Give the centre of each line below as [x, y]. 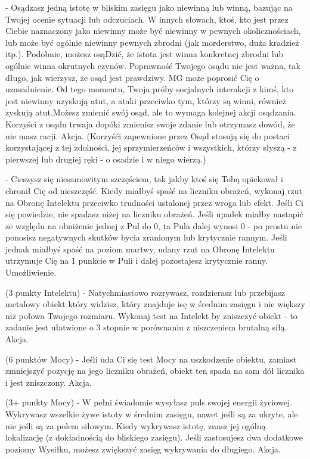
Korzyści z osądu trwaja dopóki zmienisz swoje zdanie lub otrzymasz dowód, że [150, 124]
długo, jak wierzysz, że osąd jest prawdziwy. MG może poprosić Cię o [132, 77]
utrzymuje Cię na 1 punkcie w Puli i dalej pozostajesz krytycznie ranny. [137, 260]
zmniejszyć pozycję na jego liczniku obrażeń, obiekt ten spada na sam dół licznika [155, 371]
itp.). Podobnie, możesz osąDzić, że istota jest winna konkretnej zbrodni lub [145, 54]
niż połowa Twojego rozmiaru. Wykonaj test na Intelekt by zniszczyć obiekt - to [151, 315]
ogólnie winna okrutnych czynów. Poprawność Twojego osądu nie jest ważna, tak [153, 65]
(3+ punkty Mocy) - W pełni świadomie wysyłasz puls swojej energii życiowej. [149, 402]
